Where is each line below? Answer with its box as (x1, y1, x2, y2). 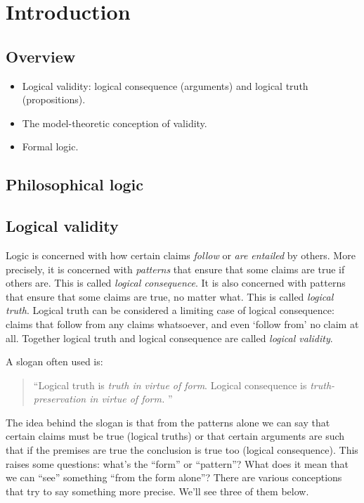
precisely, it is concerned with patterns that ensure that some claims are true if (6, 261, 345, 276)
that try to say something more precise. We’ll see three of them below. (6, 483, 309, 498)
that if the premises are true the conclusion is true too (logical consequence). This (6, 443, 358, 457)
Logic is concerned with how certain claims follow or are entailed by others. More (6, 247, 356, 262)
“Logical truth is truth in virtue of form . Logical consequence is (33, 377, 307, 392)
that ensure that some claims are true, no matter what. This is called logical (6, 289, 334, 303)
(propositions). (22, 92, 86, 107)
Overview (6, 45, 76, 67)
